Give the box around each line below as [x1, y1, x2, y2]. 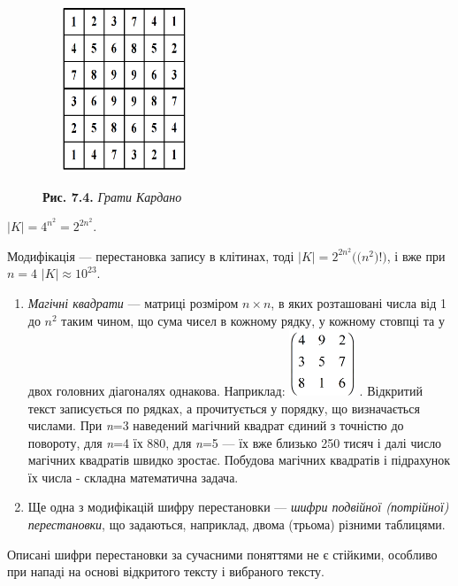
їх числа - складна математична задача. [27, 467, 239, 486]
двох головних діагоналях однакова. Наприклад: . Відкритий [27, 381, 423, 399]
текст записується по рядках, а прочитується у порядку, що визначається [27, 398, 420, 417]
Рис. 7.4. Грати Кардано [42, 187, 182, 205]
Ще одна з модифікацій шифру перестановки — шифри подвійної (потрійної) [27, 497, 449, 516]
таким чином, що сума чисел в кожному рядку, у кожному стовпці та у [61, 311, 445, 329]
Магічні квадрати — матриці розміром [27, 294, 239, 312]
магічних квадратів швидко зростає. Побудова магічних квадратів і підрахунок [27, 451, 450, 469]
